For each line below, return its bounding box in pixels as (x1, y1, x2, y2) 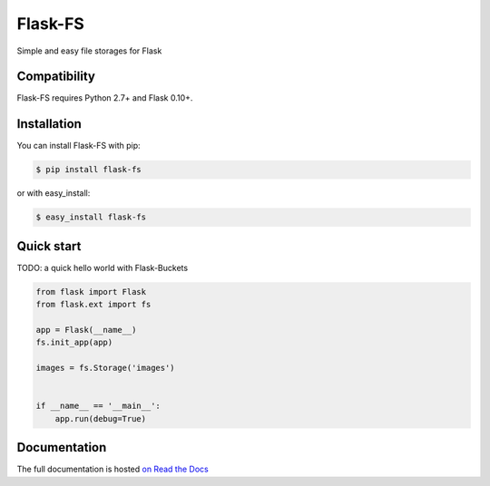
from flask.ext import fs (35, 299, 152, 310)
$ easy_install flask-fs (35, 212, 147, 222)
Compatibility (16, 69, 95, 84)
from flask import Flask (35, 287, 147, 296)
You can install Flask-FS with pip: (16, 141, 141, 151)
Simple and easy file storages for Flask (16, 45, 162, 56)
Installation (16, 116, 82, 131)
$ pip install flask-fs (35, 164, 142, 175)
